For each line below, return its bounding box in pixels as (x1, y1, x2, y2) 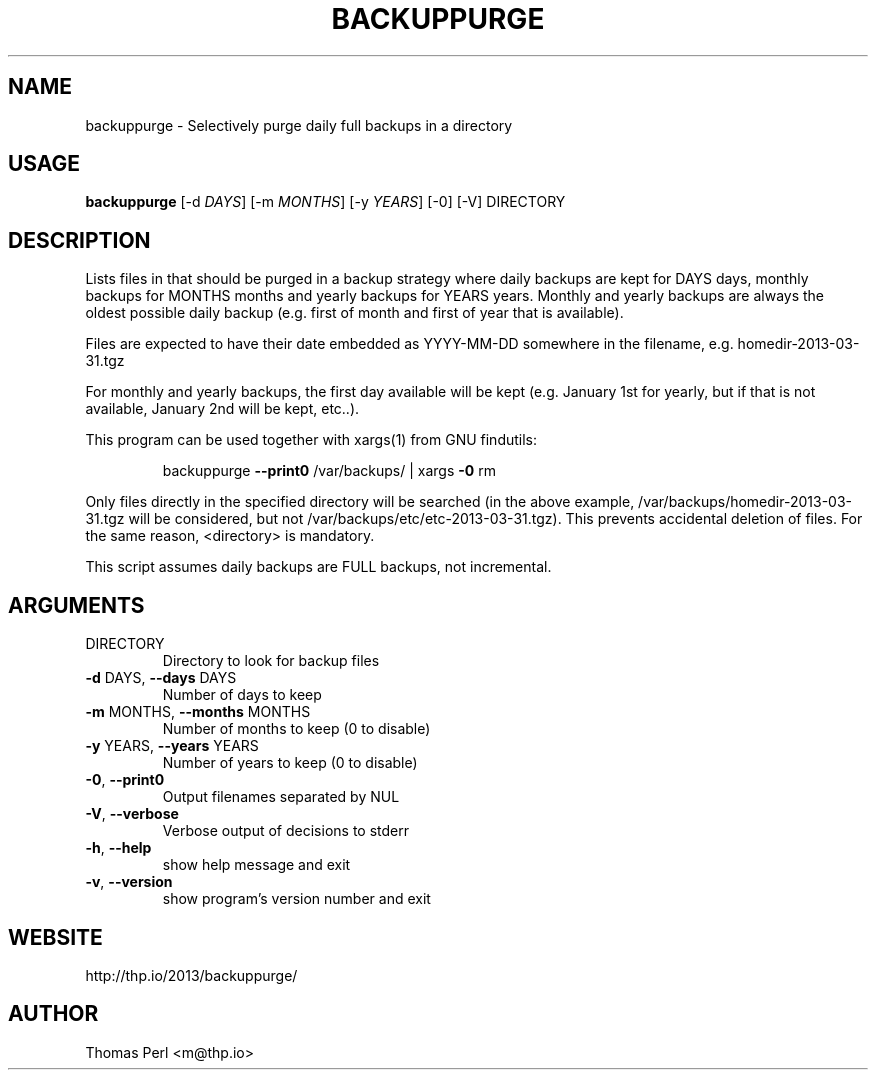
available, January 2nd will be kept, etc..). (85, 400, 360, 418)
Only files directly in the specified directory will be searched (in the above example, (85, 493, 635, 511)
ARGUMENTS (8, 592, 145, 618)
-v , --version (85, 873, 173, 891)
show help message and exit (162, 856, 351, 874)
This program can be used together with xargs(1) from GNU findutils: (85, 431, 538, 449)
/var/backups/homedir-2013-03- (638, 493, 852, 511)
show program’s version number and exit (162, 890, 431, 908)
